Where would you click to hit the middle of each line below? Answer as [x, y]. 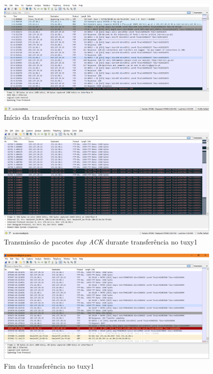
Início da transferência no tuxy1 [51, 117]
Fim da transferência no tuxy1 [49, 366]
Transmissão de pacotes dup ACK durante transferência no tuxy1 [101, 242]
